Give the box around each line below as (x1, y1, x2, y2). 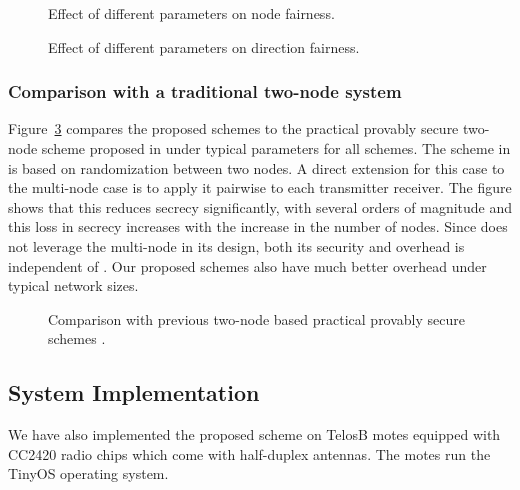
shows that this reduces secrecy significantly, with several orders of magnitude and (8, 196, 513, 217)
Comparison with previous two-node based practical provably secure (48, 308, 466, 329)
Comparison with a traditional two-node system (8, 79, 402, 104)
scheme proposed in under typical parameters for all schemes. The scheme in (41, 138, 511, 158)
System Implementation (8, 377, 260, 408)
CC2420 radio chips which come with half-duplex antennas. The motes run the (8, 443, 491, 464)
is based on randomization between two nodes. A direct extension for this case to (8, 157, 505, 178)
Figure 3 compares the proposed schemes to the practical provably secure (8, 118, 459, 139)
